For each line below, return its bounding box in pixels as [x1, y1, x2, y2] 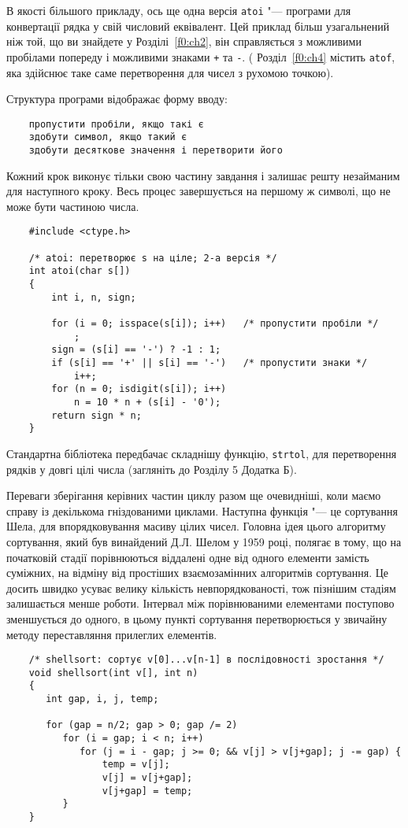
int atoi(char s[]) [28, 265, 131, 277]
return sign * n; [51, 409, 142, 421]
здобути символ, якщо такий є [28, 131, 187, 143]
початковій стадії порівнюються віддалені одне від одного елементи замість [6, 549, 369, 565]
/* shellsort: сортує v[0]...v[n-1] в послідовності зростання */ [28, 654, 384, 666]
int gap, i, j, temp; [46, 693, 159, 705]
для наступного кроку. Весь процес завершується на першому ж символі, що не [6, 183, 391, 199]
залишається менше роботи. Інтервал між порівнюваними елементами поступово [6, 595, 395, 612]
